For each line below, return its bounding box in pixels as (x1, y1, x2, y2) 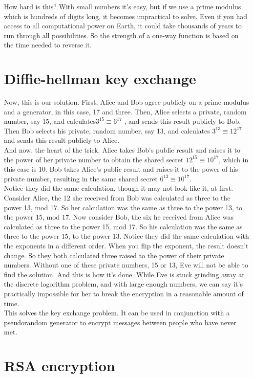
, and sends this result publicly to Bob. (124, 116, 241, 126)
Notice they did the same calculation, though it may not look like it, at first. (4, 183, 233, 193)
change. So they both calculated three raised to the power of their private (4, 250, 224, 260)
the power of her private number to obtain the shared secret (4, 154, 184, 164)
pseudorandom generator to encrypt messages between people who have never (4, 317, 236, 327)
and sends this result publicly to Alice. (4, 135, 120, 145)
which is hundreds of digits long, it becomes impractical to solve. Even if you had (4, 11, 248, 21)
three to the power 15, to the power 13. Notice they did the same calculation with (4, 231, 249, 241)
